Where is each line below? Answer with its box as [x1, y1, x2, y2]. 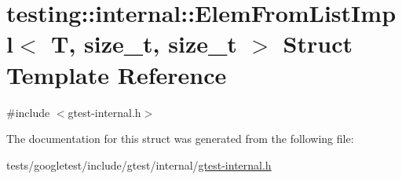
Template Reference [6, 58, 227, 90]
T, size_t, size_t [50, 27, 237, 60]
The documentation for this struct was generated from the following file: [6, 130, 354, 147]
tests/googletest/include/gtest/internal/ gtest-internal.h [6, 156, 272, 173]
